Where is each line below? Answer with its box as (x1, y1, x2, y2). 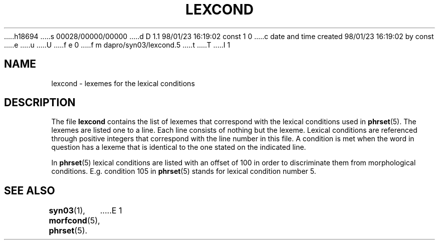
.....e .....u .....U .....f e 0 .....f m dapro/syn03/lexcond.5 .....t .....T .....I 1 (4, 40, 231, 49)
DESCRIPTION (4, 96, 76, 109)
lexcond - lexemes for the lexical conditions (51, 79, 195, 88)
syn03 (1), (49, 205, 85, 216)
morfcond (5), (49, 215, 100, 226)
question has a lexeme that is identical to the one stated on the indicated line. (51, 143, 306, 152)
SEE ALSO (4, 184, 55, 197)
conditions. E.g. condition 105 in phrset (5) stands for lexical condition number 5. (51, 167, 316, 176)
